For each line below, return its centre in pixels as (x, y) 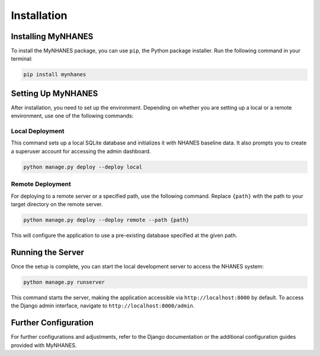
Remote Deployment (41, 184)
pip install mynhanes (55, 75)
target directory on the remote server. (57, 204)
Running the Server (47, 252)
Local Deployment (38, 132)
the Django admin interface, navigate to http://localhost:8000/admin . (103, 306)
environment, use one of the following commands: (72, 116)
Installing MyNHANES (52, 36)
